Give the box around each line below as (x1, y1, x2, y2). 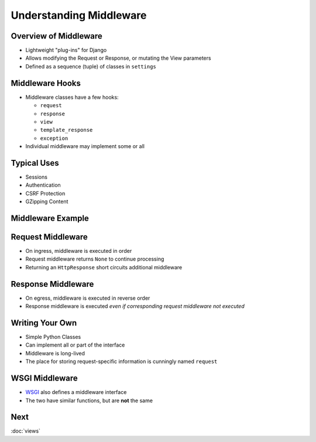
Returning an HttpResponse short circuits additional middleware (25, 263, 183, 270)
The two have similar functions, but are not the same (25, 397, 153, 404)
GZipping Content (25, 198, 68, 205)
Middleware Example (11, 213, 89, 223)
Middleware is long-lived (25, 350, 85, 357)
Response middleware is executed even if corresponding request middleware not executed (25, 303, 245, 310)
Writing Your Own (11, 318, 77, 328)
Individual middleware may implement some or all (25, 143, 145, 150)
